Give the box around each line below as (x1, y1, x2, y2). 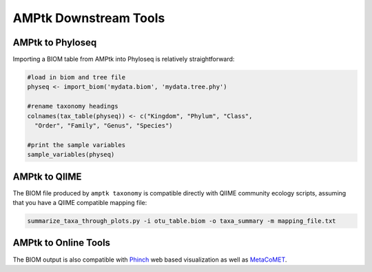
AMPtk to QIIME (12, 171, 82, 182)
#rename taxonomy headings (27, 102, 118, 110)
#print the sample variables (27, 141, 126, 148)
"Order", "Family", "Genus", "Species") (34, 122, 173, 129)
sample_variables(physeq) (27, 150, 115, 159)
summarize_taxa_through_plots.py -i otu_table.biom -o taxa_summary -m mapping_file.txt (27, 217, 337, 225)
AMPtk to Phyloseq (12, 37, 97, 48)
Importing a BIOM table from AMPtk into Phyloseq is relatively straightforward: (12, 55, 235, 64)
